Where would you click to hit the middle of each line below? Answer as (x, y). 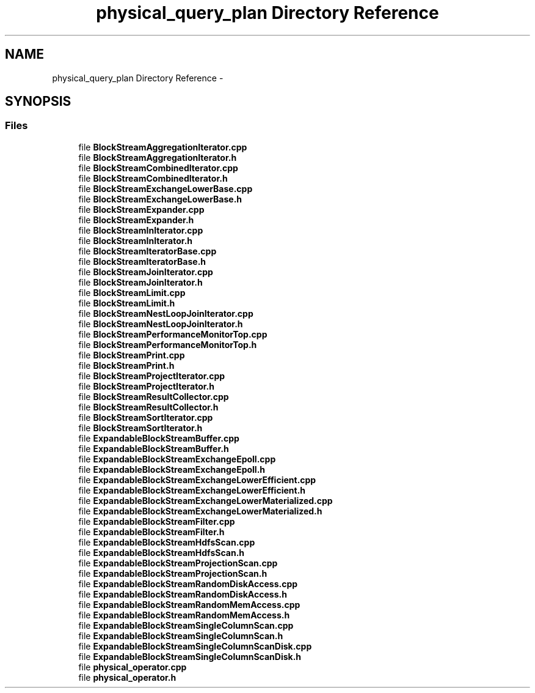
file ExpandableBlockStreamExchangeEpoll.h (172, 469)
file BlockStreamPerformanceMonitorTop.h (168, 344)
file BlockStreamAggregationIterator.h (158, 157)
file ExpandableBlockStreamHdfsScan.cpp (167, 542)
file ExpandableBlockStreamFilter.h (151, 532)
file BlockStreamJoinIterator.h (140, 282)
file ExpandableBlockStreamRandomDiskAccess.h (183, 594)
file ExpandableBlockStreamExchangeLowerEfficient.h (192, 490)
